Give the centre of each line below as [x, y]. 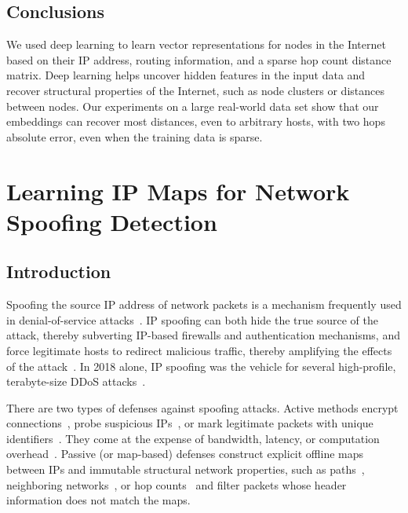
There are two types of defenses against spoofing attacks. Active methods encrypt [202, 407]
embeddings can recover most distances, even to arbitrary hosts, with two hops [196, 121]
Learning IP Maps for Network [178, 191]
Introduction [59, 271]
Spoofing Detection [112, 221]
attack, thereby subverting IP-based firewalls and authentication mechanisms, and [203, 335]
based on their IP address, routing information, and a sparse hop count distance [199, 59]
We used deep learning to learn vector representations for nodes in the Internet [196, 44]
